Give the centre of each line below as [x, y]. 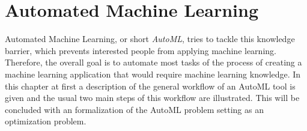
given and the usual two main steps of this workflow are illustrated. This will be [152, 98]
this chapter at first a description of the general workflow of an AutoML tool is [150, 86]
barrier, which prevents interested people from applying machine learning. [141, 50]
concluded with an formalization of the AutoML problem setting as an [134, 109]
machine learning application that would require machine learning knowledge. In [153, 74]
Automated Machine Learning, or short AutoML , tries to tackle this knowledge [150, 39]
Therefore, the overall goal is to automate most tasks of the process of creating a [153, 62]
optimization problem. [46, 121]
